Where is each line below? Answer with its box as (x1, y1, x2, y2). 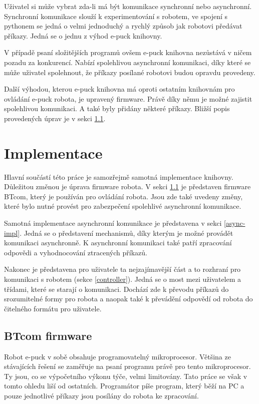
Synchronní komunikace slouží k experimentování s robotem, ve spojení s (4, 11, 228, 21)
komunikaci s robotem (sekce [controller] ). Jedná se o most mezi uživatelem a (4, 274, 241, 284)
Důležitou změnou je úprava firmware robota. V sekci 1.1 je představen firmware (4, 181, 251, 192)
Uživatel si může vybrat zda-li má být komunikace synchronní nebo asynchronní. (4, 1, 252, 11)
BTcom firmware (4, 327, 92, 343)
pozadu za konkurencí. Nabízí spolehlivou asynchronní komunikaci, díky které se (4, 57, 251, 67)
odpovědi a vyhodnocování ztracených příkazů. (4, 247, 147, 257)
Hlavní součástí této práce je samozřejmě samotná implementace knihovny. (4, 171, 233, 182)
